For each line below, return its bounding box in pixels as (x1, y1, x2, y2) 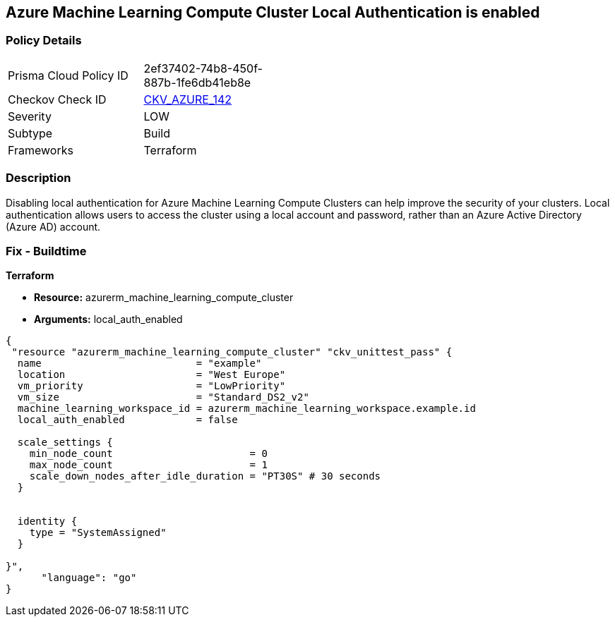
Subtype (8, 126, 53, 140)
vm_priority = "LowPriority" (17, 380, 286, 392)
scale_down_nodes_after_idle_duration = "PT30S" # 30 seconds (29, 470, 381, 482)
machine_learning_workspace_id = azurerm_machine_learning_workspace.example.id (17, 403, 476, 415)
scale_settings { (17, 437, 113, 449)
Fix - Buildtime (6, 243, 87, 258)
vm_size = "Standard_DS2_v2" (17, 391, 309, 403)
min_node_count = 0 (29, 448, 268, 460)
